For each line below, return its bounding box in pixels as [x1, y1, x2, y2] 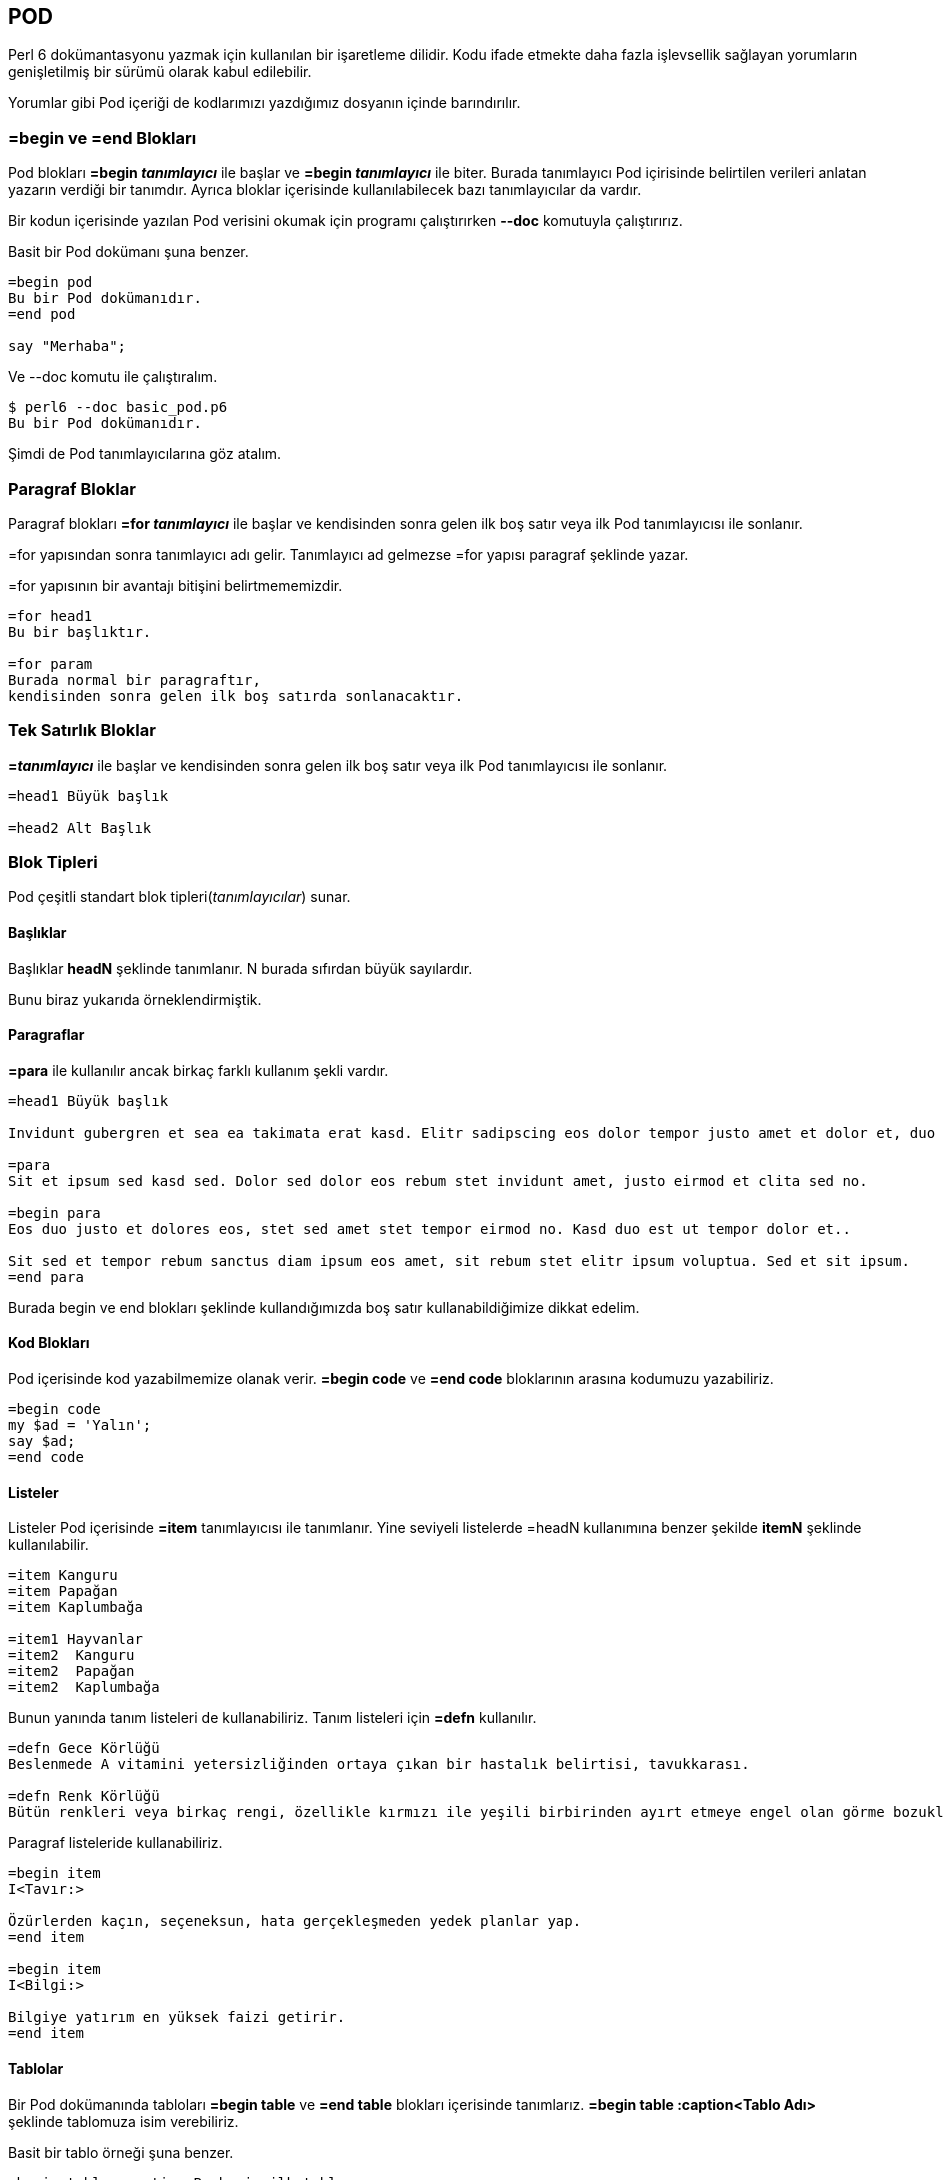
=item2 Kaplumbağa [8, 1679, 160, 1696]
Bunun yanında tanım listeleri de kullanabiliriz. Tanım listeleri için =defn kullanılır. [8, 1709, 537, 1727]
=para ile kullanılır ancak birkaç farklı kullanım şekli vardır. [8, 1061, 389, 1079]
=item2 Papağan [8, 1663, 135, 1680]
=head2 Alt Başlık [8, 819, 152, 836]
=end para [8, 1268, 84, 1285]
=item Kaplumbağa [8, 1599, 143, 1616]
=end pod [8, 306, 76, 323]
